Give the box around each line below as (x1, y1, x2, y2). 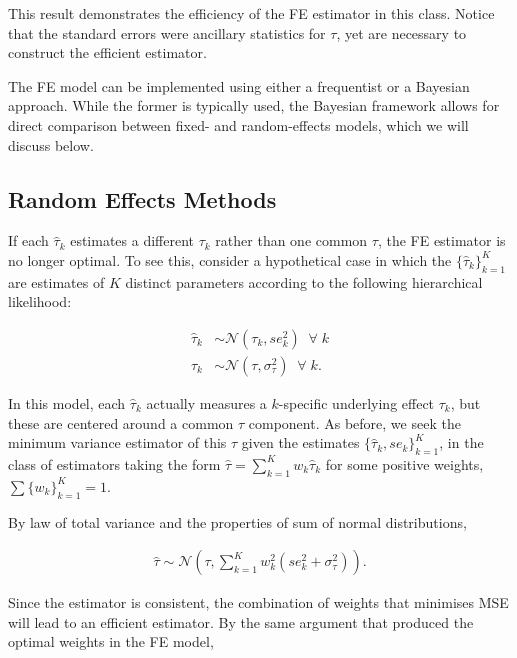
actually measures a (146, 393, 267, 413)
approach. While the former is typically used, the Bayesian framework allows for (8, 95, 500, 116)
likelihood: (8, 291, 72, 312)
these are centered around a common (8, 412, 234, 433)
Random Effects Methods (8, 183, 277, 214)
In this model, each (8, 393, 126, 413)
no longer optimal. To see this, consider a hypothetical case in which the (8, 249, 452, 270)
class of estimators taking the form (8, 453, 221, 474)
